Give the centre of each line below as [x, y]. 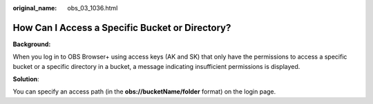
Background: [32, 44]
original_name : [35, 8]
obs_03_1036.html [93, 8]
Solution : [26, 79]
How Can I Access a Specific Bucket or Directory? [122, 28]
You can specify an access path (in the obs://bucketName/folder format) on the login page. [144, 92]
